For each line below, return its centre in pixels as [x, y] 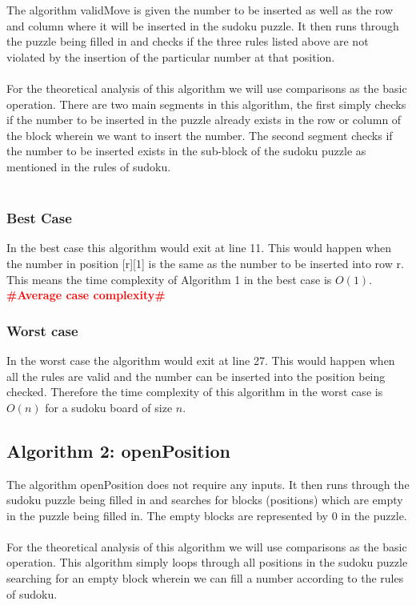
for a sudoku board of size [109, 407]
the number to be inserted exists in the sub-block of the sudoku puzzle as [186, 151]
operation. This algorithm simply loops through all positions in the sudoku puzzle [207, 562]
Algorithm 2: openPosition [118, 450]
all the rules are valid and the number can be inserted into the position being [196, 376]
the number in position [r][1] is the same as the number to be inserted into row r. [205, 263]
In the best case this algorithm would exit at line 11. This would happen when [199, 248]
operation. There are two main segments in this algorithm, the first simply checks [206, 104]
